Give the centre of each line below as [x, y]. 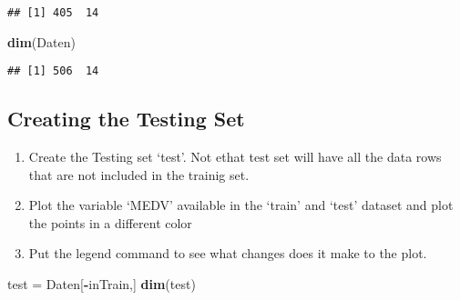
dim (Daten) [41, 41]
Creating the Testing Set [126, 119]
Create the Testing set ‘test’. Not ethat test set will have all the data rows [235, 157]
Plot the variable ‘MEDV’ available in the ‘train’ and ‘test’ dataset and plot [241, 205]
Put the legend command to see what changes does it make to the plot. [228, 253]
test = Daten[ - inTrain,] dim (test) [102, 284]
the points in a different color [110, 222]
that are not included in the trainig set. [139, 174]
